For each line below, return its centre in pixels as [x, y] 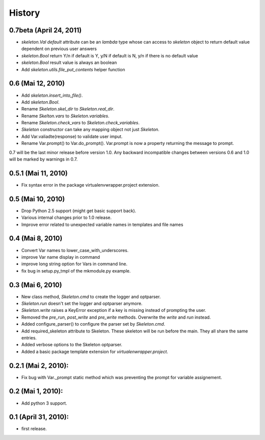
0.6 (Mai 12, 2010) [37, 83]
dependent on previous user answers [59, 49]
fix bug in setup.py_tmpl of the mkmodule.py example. [76, 271]
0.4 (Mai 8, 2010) [36, 238]
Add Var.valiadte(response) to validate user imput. [72, 136]
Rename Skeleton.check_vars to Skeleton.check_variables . [80, 123]
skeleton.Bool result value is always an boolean [69, 63]
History [25, 13]
